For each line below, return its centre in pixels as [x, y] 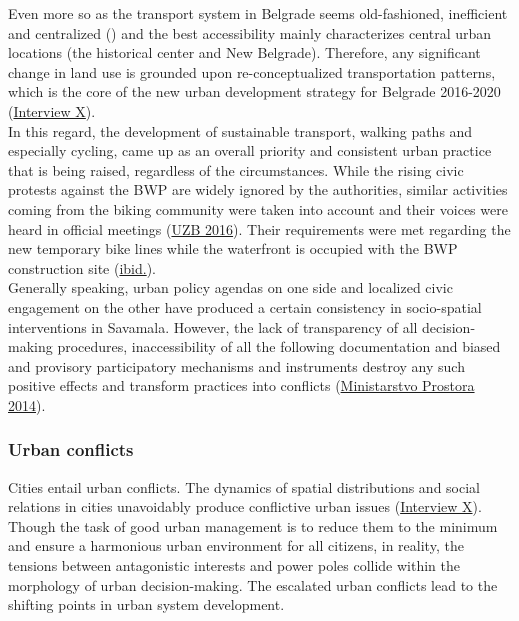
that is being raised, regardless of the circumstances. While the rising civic [236, 169]
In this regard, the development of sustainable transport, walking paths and [240, 130]
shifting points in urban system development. [146, 604]
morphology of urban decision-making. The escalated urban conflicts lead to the [253, 584]
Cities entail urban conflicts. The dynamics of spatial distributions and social [244, 486]
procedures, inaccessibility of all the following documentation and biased [279, 346]
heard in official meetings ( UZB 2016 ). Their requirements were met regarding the [259, 228]
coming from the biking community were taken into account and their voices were [258, 208]
